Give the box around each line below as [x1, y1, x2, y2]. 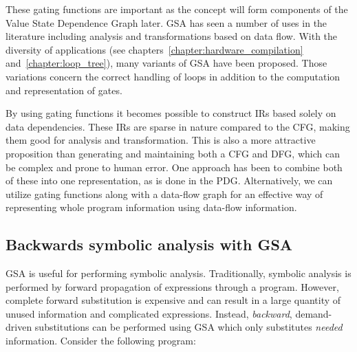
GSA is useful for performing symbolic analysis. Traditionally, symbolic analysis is [6, 266, 351, 280]
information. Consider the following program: [6, 333, 196, 348]
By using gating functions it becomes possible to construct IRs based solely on [6, 106, 336, 120]
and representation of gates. [6, 82, 122, 97]
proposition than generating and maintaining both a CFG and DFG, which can [6, 146, 340, 160]
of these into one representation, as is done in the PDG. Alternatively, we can [6, 173, 333, 188]
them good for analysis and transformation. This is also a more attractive [6, 133, 316, 147]
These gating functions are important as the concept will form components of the [6, 2, 348, 16]
